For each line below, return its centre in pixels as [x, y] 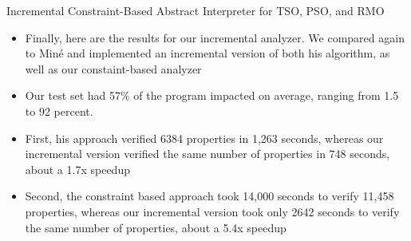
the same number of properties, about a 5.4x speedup [156, 227]
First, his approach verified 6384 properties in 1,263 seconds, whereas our [204, 138]
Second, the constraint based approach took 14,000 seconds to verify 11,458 [209, 196]
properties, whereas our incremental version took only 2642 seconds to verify [212, 211]
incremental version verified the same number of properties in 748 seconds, [207, 154]
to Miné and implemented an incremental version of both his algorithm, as [207, 53]
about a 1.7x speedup [77, 169]
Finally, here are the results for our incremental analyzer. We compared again [215, 37]
